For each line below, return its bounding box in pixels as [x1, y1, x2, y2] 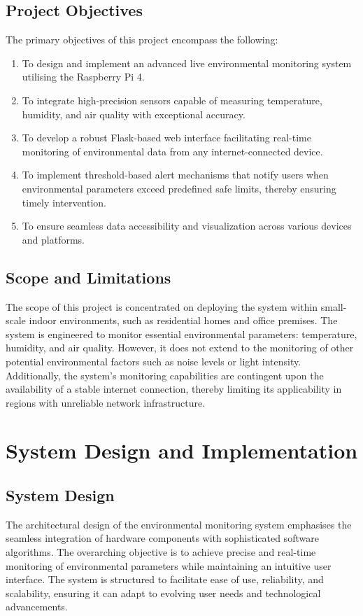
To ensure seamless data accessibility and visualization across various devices [22, 218, 352, 233]
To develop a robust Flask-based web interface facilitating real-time [22, 130, 311, 145]
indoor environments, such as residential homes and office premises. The [29, 313, 338, 328]
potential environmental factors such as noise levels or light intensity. [6, 353, 301, 368]
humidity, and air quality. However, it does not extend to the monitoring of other [6, 340, 354, 355]
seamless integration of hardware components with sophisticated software [6, 531, 319, 545]
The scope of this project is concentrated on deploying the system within [6, 299, 318, 314]
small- [320, 299, 347, 314]
